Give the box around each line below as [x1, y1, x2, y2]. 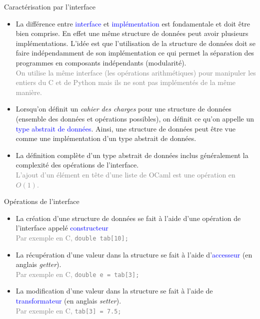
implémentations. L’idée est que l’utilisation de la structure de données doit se [15, 37, 255, 48]
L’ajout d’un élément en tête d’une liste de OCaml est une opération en [15, 169, 235, 179]
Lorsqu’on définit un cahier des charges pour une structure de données [15, 103, 231, 114]
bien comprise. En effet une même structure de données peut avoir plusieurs [15, 28, 248, 38]
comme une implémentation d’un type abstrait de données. [15, 133, 196, 143]
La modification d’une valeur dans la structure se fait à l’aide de [15, 285, 213, 296]
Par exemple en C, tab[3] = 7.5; [15, 305, 121, 315]
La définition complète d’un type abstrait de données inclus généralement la [15, 149, 248, 160]
